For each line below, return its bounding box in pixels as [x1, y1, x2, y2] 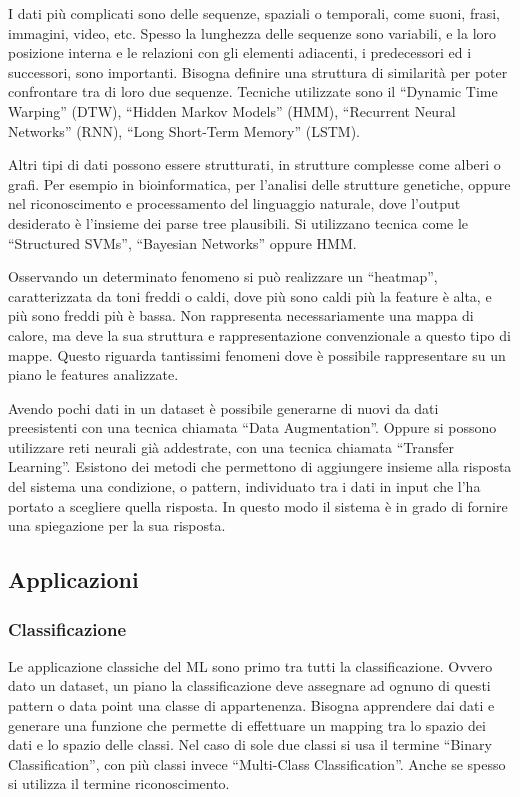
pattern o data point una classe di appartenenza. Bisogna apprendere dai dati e [8, 695, 495, 716]
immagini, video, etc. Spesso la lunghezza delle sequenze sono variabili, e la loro [8, 22, 497, 43]
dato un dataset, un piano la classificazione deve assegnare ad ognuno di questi [8, 675, 491, 696]
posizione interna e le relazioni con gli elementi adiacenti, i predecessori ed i [8, 42, 472, 63]
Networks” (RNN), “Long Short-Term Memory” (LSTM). [8, 120, 360, 141]
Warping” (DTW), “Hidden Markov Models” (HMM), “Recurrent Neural [8, 100, 456, 121]
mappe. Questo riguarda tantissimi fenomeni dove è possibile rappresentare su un [8, 344, 506, 365]
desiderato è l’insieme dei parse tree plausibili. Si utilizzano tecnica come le [8, 212, 469, 233]
